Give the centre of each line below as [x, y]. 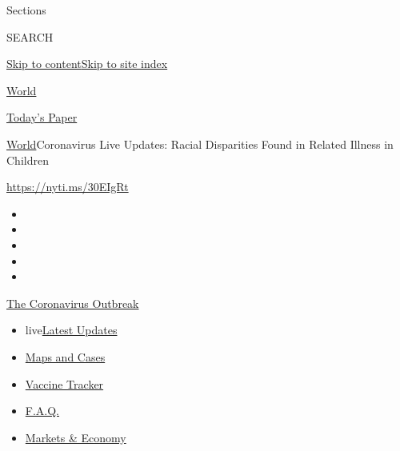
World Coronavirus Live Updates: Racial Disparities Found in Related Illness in [200, 144]
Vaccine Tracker [64, 383]
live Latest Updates [71, 330]
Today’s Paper [42, 117]
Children [28, 160]
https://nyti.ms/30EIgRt [68, 187]
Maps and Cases [65, 356]
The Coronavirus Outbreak [73, 303]
